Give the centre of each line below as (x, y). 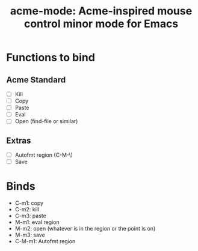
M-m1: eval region (37, 222)
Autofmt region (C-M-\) (44, 155)
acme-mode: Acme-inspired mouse (101, 11)
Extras (19, 140)
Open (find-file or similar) (46, 121)
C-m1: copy (29, 203)
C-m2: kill (27, 210)
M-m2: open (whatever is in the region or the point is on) (85, 229)
